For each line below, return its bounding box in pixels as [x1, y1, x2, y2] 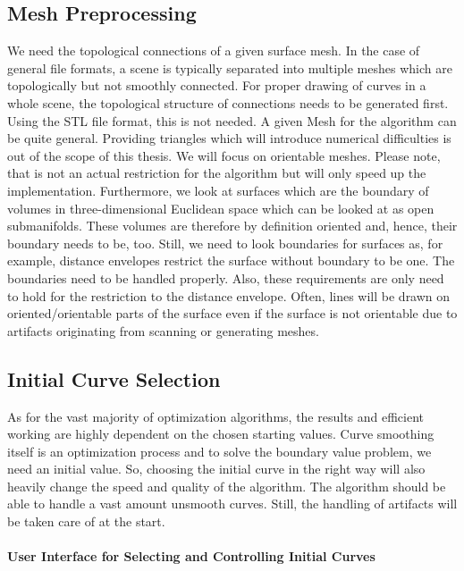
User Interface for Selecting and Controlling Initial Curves [7, 547, 375, 566]
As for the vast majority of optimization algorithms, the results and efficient [7, 407, 425, 425]
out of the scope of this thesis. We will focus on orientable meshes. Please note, [7, 146, 441, 164]
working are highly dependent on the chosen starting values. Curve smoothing [7, 424, 434, 443]
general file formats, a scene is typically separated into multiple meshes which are [7, 58, 452, 77]
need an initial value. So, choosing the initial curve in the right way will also [7, 459, 426, 478]
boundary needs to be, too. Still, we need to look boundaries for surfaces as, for [7, 233, 443, 252]
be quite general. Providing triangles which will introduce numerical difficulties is [7, 129, 451, 147]
